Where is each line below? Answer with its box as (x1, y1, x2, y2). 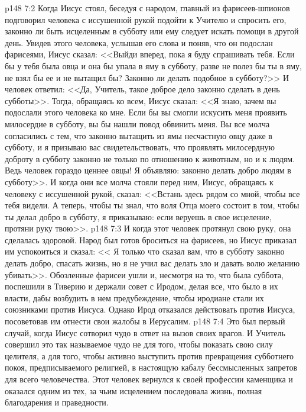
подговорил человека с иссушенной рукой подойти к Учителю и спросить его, (5, 13, 287, 25)
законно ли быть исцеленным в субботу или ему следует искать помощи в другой (5, 25, 299, 37)
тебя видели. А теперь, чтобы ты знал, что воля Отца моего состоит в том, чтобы (5, 199, 300, 211)
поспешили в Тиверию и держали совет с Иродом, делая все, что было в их (5, 280, 278, 292)
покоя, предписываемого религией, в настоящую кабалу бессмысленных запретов (5, 361, 298, 374)
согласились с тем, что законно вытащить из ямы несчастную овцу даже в (5, 129, 272, 141)
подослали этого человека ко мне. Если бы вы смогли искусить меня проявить (5, 106, 287, 118)
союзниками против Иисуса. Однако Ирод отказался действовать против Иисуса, (5, 303, 295, 316)
